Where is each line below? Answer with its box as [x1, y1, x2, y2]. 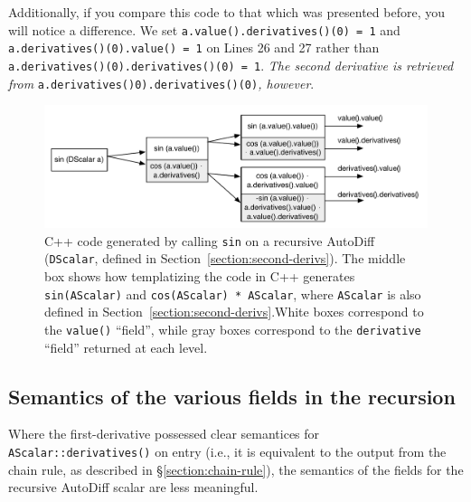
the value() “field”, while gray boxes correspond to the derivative [44, 319, 421, 338]
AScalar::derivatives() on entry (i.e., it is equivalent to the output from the [8, 441, 447, 460]
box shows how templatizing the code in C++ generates [44, 267, 355, 286]
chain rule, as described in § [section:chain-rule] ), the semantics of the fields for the [8, 459, 464, 478]
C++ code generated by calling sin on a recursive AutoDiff [44, 231, 375, 250]
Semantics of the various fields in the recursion [8, 382, 456, 410]
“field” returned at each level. [44, 337, 208, 356]
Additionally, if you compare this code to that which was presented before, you [8, 3, 445, 21]
